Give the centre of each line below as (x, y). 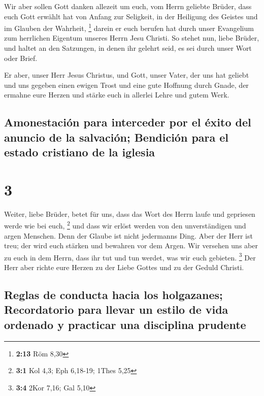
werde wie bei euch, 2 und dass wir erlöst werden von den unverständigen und (125, 225)
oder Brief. (21, 58)
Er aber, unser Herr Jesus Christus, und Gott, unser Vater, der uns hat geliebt (127, 75)
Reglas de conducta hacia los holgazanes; (113, 294)
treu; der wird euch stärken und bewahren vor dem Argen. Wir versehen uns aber (131, 245)
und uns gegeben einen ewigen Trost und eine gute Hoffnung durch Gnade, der (126, 85)
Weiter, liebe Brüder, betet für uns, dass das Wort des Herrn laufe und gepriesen (130, 213)
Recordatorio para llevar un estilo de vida (116, 309)
